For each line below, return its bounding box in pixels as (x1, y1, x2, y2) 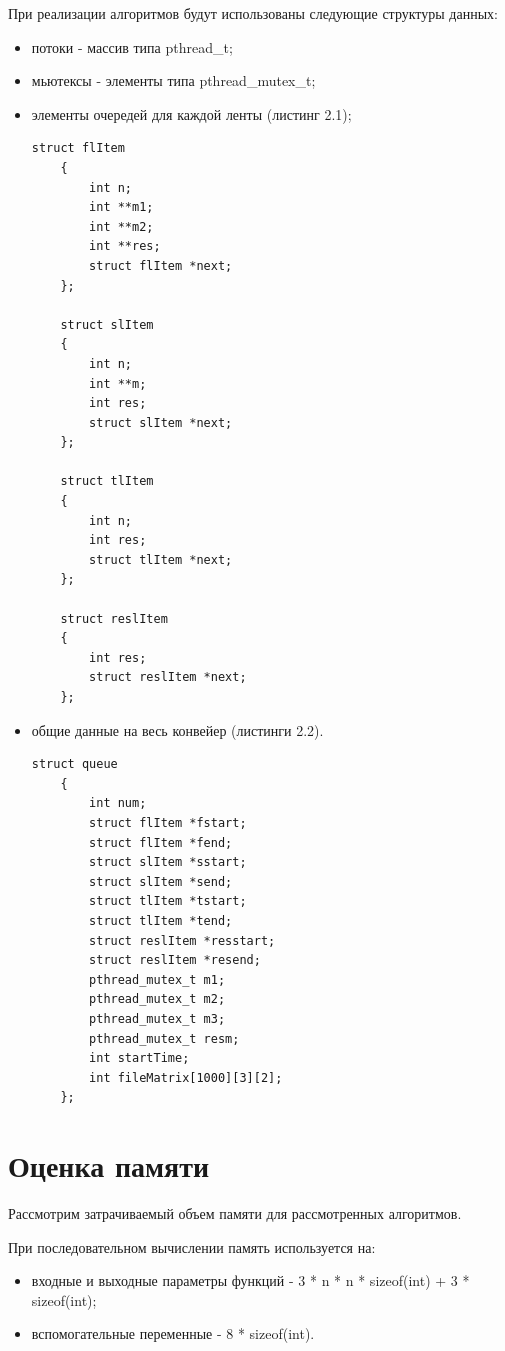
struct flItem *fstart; (89, 815, 247, 830)
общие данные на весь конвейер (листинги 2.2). (31, 719, 324, 740)
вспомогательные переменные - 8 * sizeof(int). (31, 1323, 315, 1344)
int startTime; (89, 1051, 190, 1066)
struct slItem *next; (89, 415, 233, 430)
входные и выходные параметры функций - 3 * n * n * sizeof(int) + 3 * (31, 1270, 470, 1291)
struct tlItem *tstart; (89, 894, 247, 909)
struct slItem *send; (89, 874, 233, 889)
